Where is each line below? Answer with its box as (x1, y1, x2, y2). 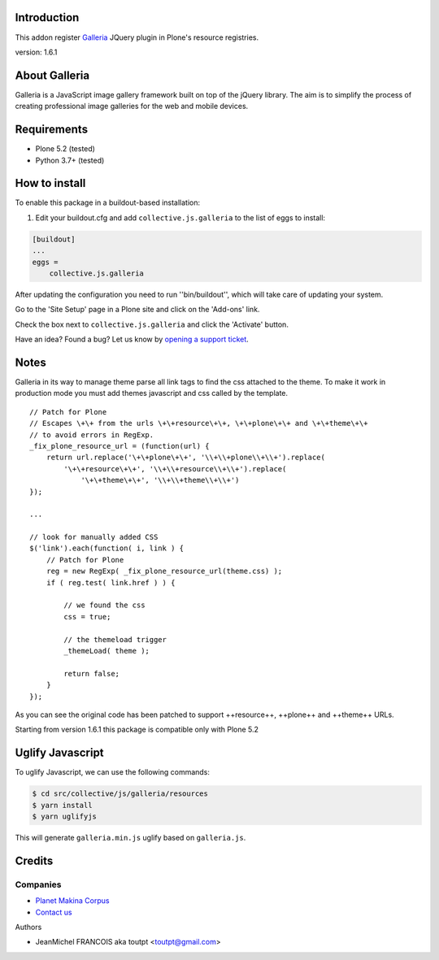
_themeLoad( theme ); (63, 646, 150, 655)
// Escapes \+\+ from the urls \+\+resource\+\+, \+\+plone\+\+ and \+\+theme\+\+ (29, 419, 368, 428)
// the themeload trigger (63, 635, 167, 644)
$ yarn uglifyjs (32, 812, 98, 821)
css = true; (63, 612, 111, 621)
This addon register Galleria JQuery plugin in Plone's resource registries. (15, 33, 259, 42)
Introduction (15, 11, 80, 24)
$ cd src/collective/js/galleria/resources (32, 789, 209, 798)
